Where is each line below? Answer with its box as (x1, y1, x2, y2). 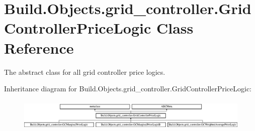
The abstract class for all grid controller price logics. (4, 66, 165, 77)
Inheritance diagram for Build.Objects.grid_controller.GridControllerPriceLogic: (4, 83, 252, 94)
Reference (4, 37, 74, 58)
